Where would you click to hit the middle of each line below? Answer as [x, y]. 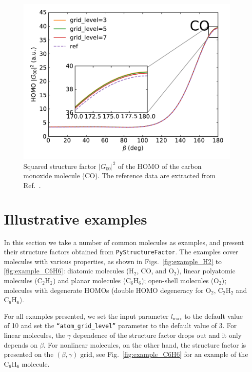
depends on [21, 344]
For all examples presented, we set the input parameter [86, 316]
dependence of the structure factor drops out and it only [157, 335]
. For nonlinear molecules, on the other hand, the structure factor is [145, 344]
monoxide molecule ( [54, 176]
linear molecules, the [35, 335]
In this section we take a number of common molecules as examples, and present [124, 242]
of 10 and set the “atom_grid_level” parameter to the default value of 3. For [120, 325]
